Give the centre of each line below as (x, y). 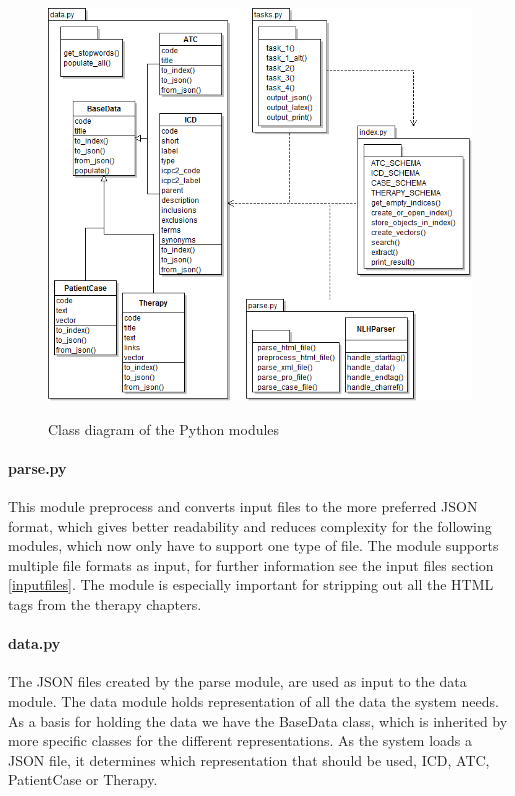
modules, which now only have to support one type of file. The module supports (253, 545)
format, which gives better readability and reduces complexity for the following (250, 525)
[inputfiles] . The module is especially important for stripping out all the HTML (251, 584)
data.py (34, 643)
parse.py (37, 467)
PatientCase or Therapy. (83, 779)
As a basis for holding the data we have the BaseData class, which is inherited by (258, 720)
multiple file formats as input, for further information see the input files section (251, 564)
